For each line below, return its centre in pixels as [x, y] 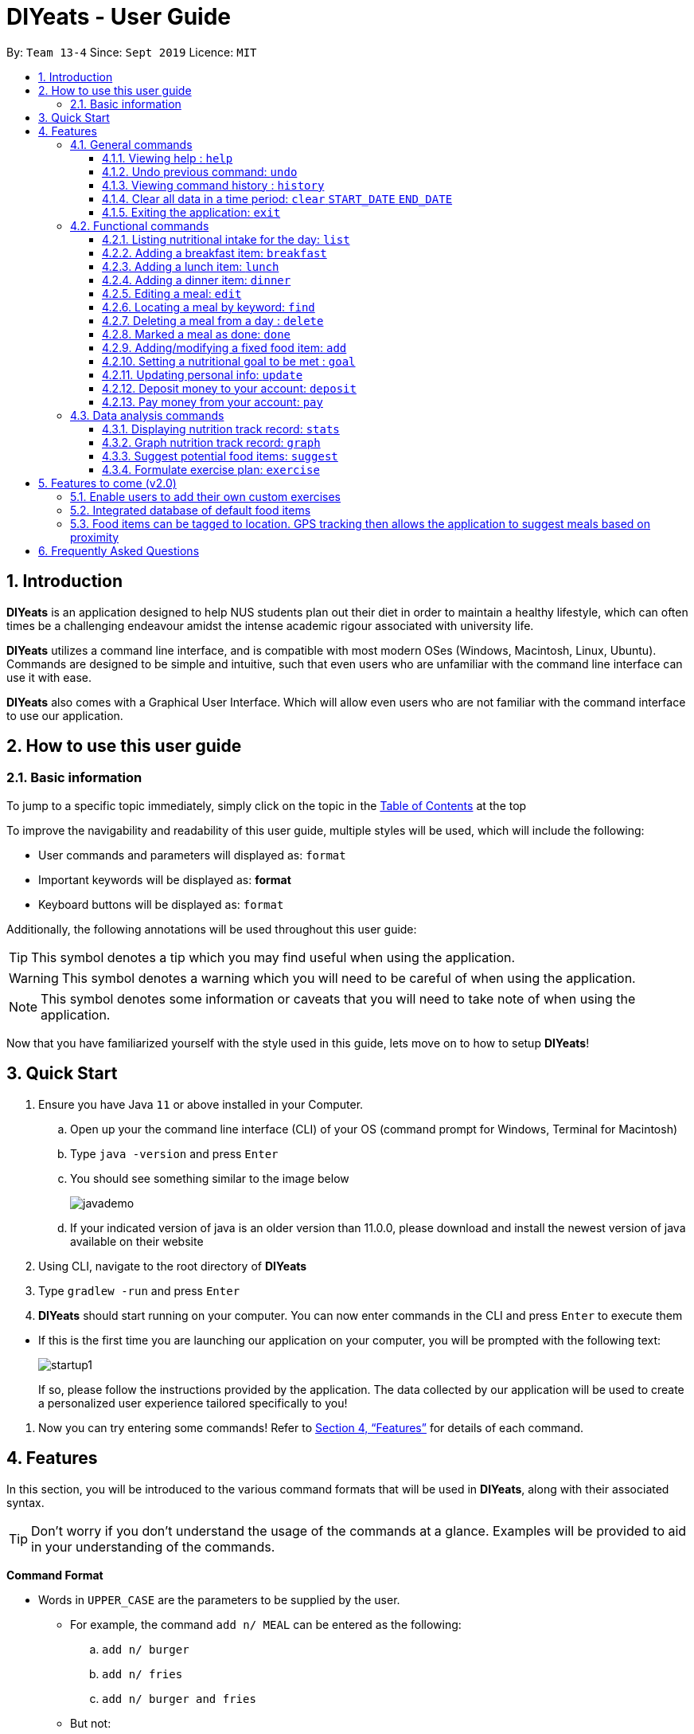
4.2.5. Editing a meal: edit [172, 293]
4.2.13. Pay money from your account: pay [212, 401]
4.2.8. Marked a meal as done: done [197, 334]
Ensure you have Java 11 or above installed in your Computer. [201, 1104]
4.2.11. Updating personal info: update [203, 374]
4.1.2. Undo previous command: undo [200, 171]
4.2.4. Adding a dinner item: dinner [197, 280]
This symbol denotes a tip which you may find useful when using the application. [273, 957]
